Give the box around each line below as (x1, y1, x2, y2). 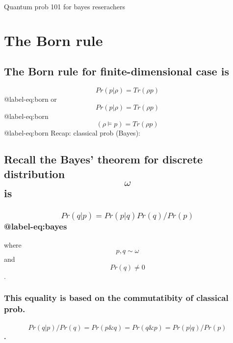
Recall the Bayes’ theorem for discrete (4, 152, 203, 167)
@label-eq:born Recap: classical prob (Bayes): (4, 128, 140, 138)
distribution (4, 166, 65, 181)
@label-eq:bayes (4, 220, 67, 232)
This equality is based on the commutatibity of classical (4, 292, 229, 304)
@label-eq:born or (4, 94, 57, 104)
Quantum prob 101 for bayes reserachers (4, 1, 125, 11)
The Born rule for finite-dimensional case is (4, 64, 229, 79)
